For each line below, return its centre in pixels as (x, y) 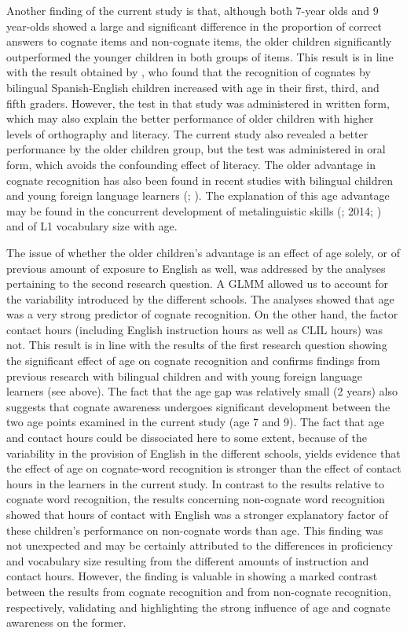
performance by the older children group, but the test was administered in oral (196, 149)
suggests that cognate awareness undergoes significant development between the (198, 406)
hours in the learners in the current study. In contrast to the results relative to (196, 483)
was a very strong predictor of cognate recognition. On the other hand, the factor (202, 314)
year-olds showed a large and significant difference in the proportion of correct (194, 26)
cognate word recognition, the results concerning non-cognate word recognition (196, 499)
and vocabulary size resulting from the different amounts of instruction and (188, 560)
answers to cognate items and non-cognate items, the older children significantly (199, 41)
